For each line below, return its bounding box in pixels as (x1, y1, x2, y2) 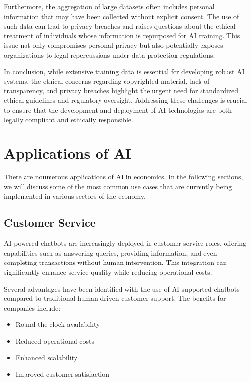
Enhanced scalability (15, 352, 78, 362)
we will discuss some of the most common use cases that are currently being (4, 181, 232, 191)
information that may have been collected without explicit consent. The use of (4, 11, 239, 21)
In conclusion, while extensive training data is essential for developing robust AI (4, 66, 245, 76)
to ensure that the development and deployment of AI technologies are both (4, 104, 232, 115)
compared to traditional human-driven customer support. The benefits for (4, 293, 226, 303)
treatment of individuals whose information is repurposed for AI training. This (4, 30, 240, 40)
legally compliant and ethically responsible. (4, 114, 133, 124)
